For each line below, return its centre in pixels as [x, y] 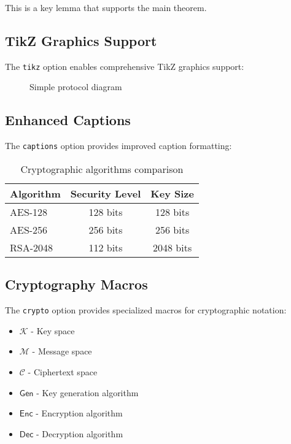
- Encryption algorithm [79, 413]
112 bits [106, 247]
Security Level [106, 193]
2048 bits [172, 247]
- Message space [62, 351]
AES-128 [29, 212]
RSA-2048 [32, 247]
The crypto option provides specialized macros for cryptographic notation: [146, 310]
